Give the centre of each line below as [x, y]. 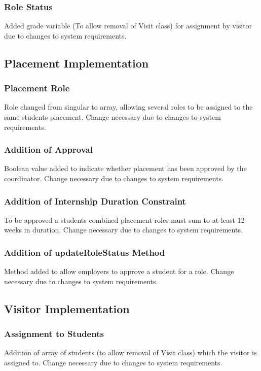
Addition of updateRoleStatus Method [85, 252]
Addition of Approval [48, 149]
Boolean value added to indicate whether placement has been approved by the [125, 168]
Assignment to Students [54, 334]
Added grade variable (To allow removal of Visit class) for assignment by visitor [128, 26]
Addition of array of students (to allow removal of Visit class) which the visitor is [130, 352]
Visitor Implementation [67, 308]
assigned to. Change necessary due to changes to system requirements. [113, 362]
